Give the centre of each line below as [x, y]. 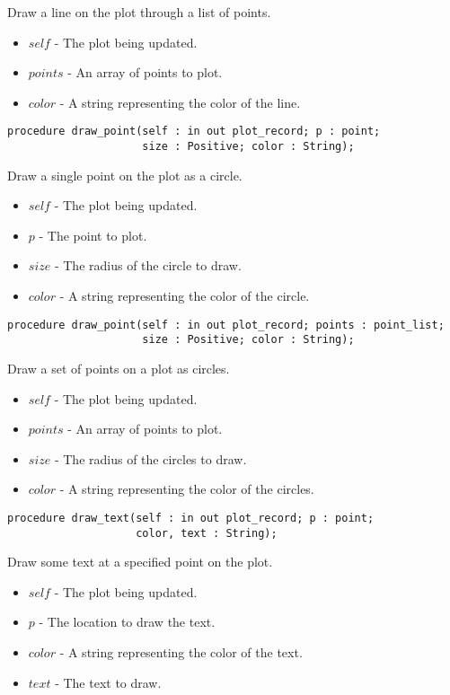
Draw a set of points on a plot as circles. [119, 368]
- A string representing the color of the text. [181, 652]
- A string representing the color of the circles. [187, 489]
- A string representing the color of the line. [180, 102]
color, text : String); [207, 533]
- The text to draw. [108, 682]
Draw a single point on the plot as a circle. [125, 175]
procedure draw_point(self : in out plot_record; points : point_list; [226, 325]
